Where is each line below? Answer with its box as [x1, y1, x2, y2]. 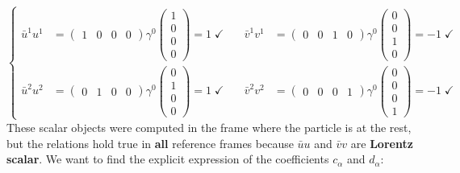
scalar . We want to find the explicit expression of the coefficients [6, 150, 329, 167]
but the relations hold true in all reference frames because [6, 134, 294, 151]
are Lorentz [350, 134, 413, 151]
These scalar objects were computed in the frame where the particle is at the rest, [6, 118, 412, 135]
